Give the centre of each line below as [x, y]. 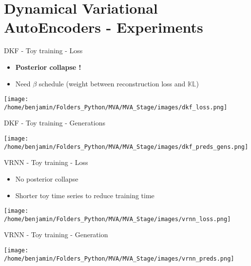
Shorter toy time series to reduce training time [85, 195]
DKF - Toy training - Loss [43, 51]
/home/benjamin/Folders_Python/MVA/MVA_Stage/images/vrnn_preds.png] [119, 258]
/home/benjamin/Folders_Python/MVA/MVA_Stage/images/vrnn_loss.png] [117, 219]
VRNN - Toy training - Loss [46, 162]
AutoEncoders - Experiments [104, 27]
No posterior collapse [47, 178]
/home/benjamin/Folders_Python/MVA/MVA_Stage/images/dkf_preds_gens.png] [126, 147]
